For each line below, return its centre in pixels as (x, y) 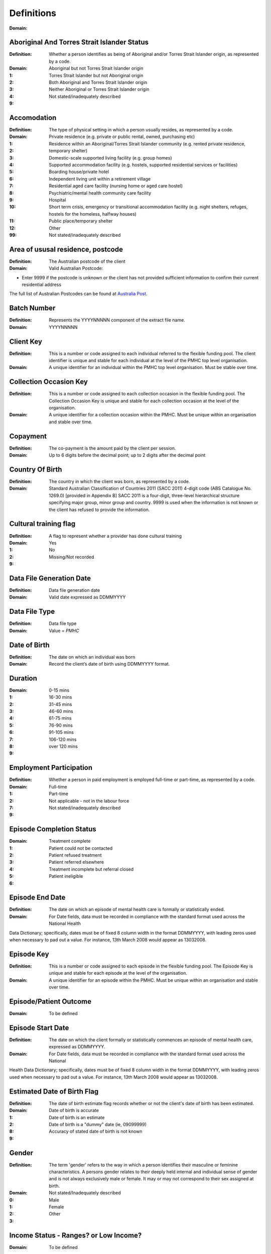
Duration (23, 678)
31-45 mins (60, 704)
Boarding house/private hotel (79, 172)
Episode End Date (37, 898)
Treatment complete (70, 841)
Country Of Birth (36, 469)
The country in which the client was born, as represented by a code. (119, 482)
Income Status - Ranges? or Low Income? (76, 1235)
